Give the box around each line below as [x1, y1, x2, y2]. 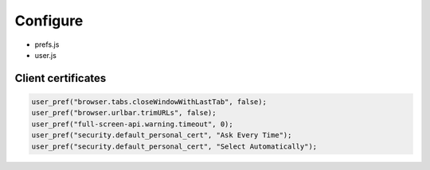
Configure [14, 12, 84, 29]
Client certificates [14, 71, 107, 85]
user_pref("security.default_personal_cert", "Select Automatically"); [31, 141, 318, 151]
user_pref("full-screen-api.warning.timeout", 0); [31, 119, 234, 129]
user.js [34, 50, 57, 60]
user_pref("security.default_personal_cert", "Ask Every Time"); [31, 131, 292, 140]
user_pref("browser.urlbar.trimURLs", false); [31, 108, 217, 118]
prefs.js [34, 40, 60, 49]
